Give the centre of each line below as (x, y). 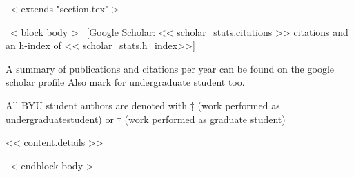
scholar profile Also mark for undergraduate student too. (125, 82)
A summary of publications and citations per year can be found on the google (170, 68)
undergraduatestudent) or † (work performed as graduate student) (146, 119)
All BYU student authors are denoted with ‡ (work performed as (143, 105)
